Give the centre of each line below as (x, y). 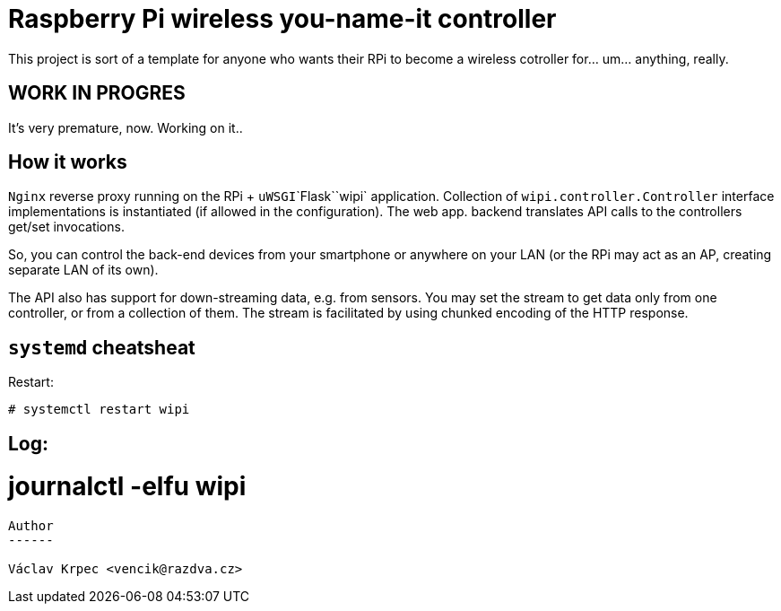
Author (31, 526)
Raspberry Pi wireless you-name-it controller (282, 19)
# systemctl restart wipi (99, 410)
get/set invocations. (66, 227)
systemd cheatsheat (102, 347)
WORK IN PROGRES (97, 93)
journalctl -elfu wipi (127, 487)
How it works (68, 162)
